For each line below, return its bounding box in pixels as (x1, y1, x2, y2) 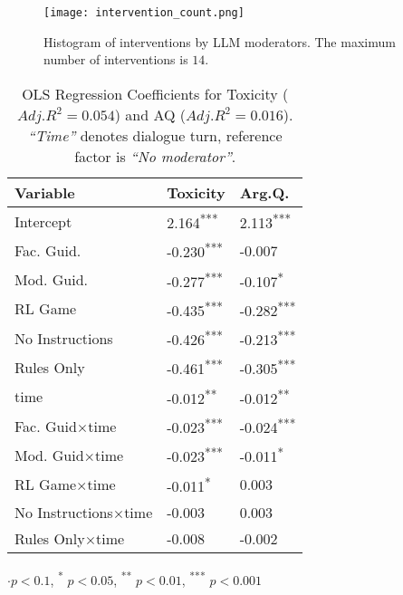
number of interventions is (43, 50, 188, 69)
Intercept (14, 210, 72, 232)
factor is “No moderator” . (74, 145, 236, 167)
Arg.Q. (239, 181, 290, 203)
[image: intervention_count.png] (43, 6, 245, 19)
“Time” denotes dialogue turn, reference (27, 124, 283, 146)
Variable (14, 181, 75, 203)
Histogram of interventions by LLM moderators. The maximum (43, 32, 396, 51)
